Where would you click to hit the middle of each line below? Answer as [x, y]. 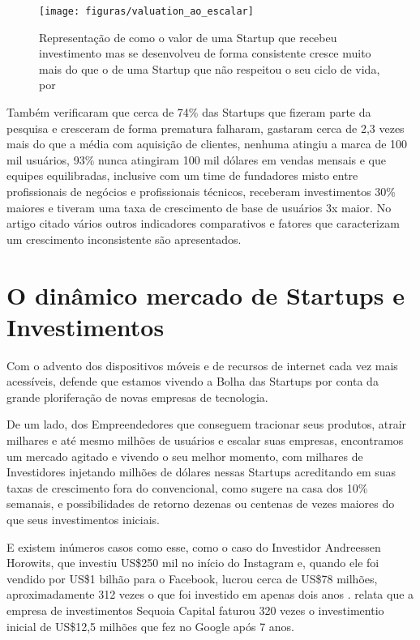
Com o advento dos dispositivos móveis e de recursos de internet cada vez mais [202, 365]
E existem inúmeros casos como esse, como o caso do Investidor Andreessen [194, 546]
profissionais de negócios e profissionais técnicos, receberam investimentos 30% [201, 191]
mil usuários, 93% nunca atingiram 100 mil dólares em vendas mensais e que [196, 159]
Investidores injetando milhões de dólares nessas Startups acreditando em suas [201, 472]
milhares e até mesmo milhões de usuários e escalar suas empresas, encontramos [205, 440]
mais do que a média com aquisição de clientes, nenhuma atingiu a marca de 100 [207, 144]
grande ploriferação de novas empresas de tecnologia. [137, 397]
